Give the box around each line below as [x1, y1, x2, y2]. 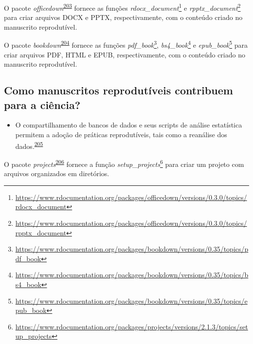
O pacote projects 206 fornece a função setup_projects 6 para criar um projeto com [4, 157, 244, 169]
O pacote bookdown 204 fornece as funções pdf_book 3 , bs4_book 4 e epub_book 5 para [4, 38, 248, 50]
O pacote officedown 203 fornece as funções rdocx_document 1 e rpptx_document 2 [4, 1, 241, 13]
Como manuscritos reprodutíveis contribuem [4, 83, 233, 98]
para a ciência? [4, 97, 81, 112]
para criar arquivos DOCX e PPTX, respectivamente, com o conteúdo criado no [4, 12, 243, 22]
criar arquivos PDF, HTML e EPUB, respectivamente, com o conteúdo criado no [4, 49, 245, 59]
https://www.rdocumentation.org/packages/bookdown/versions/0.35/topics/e [15, 295, 248, 306]
